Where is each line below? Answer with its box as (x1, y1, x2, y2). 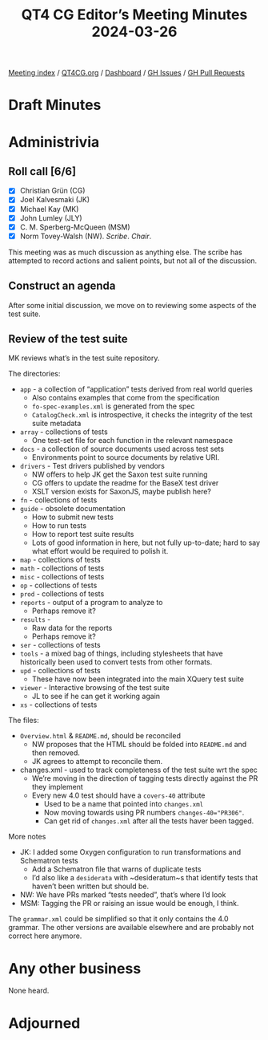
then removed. (31, 748, 80, 758)
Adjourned (8, 1014, 81, 1032)
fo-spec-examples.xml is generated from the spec (31, 401, 195, 411)
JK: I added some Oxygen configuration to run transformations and (19, 847, 242, 857)
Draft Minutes (8, 96, 102, 114)
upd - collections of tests (19, 666, 102, 676)
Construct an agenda (8, 279, 116, 293)
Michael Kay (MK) (19, 204, 79, 213)
